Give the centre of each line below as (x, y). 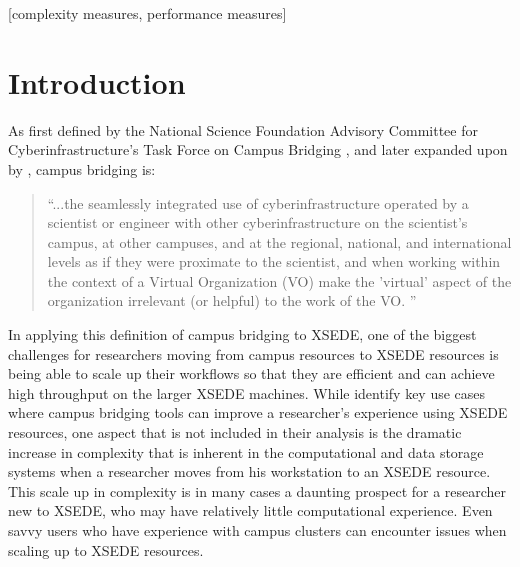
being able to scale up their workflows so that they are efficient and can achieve (251, 373)
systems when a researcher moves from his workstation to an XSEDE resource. (249, 471)
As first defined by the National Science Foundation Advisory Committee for (243, 129)
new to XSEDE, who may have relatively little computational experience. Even (250, 510)
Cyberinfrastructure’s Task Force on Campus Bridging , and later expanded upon (258, 149)
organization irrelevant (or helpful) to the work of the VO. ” (232, 300)
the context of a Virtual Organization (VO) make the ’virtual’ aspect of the (279, 280)
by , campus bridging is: (82, 168)
